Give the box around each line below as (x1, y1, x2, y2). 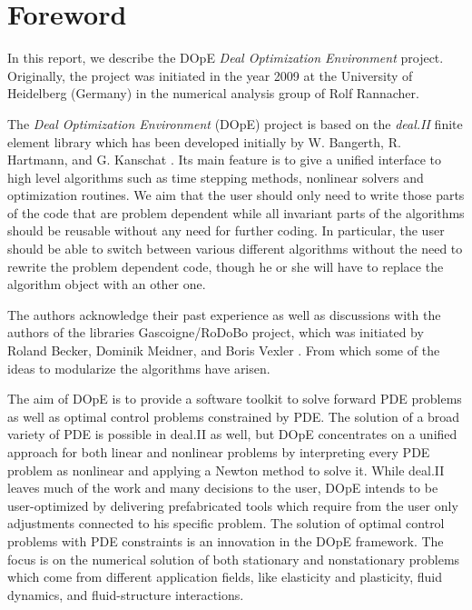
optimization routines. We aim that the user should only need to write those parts (7, 185, 465, 205)
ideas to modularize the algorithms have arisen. (7, 358, 270, 377)
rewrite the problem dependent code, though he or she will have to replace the (7, 256, 444, 275)
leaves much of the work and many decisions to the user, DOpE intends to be (7, 478, 438, 497)
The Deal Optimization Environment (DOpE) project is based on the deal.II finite (7, 114, 463, 133)
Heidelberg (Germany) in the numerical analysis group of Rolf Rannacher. (7, 84, 419, 103)
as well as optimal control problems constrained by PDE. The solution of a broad (7, 406, 460, 425)
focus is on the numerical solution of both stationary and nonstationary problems (7, 549, 460, 568)
